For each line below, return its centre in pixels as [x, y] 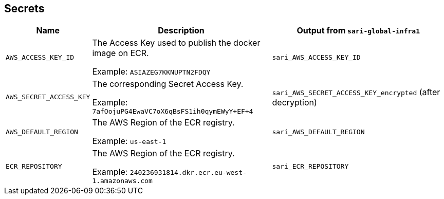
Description [181, 31]
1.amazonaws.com [122, 181]
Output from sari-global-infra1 [358, 31]
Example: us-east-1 [129, 141]
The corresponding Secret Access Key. [168, 84]
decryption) [294, 102]
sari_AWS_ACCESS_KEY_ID [316, 57]
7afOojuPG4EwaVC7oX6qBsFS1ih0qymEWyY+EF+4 [173, 112]
